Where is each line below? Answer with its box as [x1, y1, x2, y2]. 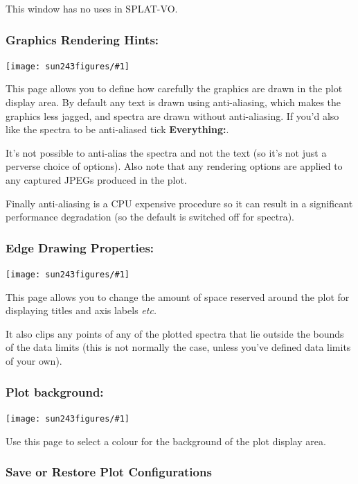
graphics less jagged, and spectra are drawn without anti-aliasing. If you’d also [6, 108, 339, 123]
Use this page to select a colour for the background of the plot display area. [6, 433, 326, 448]
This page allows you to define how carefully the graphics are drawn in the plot [6, 81, 343, 96]
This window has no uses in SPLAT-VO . [6, 1, 178, 15]
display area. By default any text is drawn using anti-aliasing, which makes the [6, 95, 341, 110]
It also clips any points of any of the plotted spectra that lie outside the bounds [6, 326, 344, 340]
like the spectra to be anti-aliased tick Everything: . [6, 122, 229, 137]
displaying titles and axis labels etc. [6, 303, 157, 318]
